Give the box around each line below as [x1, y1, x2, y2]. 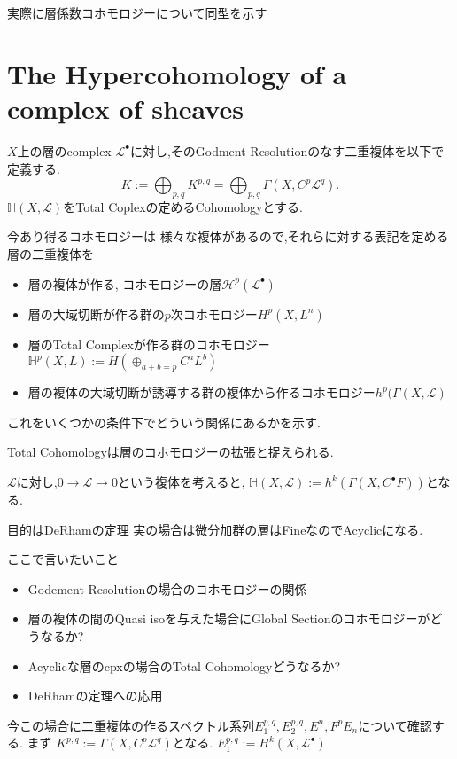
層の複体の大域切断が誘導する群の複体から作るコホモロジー [27, 383, 376, 402]
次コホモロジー [170, 304, 258, 323]
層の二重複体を [7, 245, 94, 263]
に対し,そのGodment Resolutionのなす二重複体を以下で [129, 141, 445, 160]
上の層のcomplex [17, 141, 112, 160]
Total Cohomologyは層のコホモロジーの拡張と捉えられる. [7, 442, 334, 461]
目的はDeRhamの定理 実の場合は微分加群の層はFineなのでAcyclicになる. [7, 520, 423, 538]
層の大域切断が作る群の [27, 304, 165, 323]
